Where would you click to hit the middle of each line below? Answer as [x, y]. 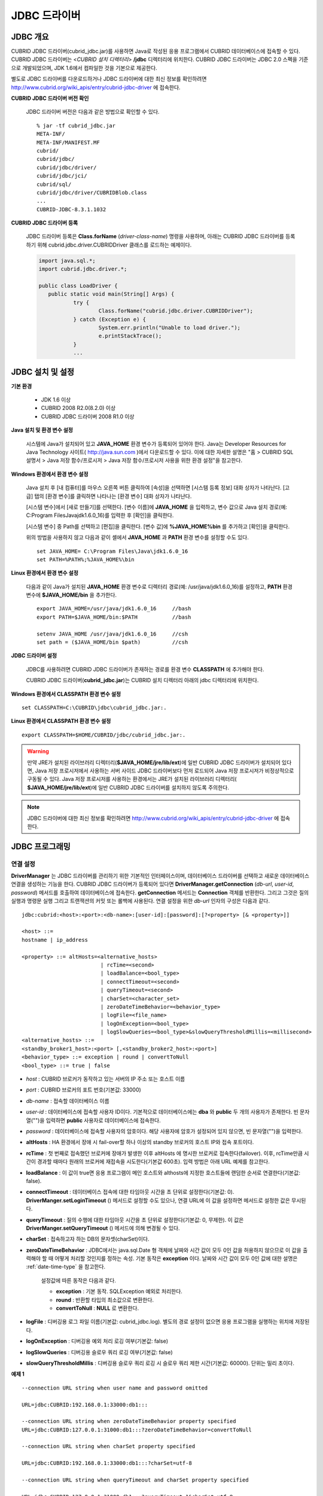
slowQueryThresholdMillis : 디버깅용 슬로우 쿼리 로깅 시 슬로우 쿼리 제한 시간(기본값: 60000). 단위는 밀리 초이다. [160, 1363]
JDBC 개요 [30, 37]
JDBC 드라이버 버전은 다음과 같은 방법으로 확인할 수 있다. [93, 112]
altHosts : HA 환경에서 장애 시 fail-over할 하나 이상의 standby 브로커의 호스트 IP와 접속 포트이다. [140, 1142]
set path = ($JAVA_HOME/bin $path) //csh [112, 642]
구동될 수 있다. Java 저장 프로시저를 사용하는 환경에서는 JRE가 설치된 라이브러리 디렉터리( [132, 779]
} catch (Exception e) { [110, 319]
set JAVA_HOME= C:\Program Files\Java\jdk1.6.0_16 [112, 551]
